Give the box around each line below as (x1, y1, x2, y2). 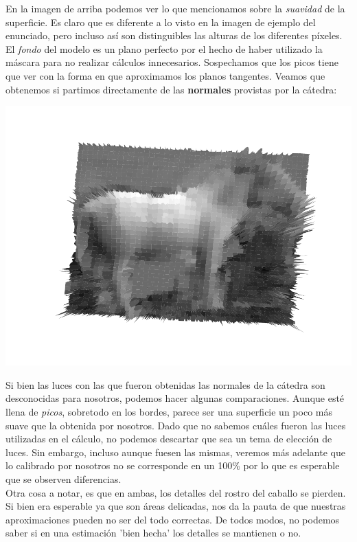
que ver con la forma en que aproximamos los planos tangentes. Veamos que (5, 68, 325, 82)
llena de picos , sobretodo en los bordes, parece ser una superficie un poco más (5, 404, 332, 418)
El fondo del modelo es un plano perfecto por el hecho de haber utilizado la (5, 41, 323, 56)
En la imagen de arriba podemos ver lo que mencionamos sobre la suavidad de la (5, 1, 345, 15)
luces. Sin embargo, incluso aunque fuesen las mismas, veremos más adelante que (5, 444, 345, 459)
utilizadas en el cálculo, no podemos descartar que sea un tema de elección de (5, 431, 332, 446)
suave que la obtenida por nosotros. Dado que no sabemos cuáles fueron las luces (5, 418, 346, 432)
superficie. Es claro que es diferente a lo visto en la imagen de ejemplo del (5, 14, 316, 29)
